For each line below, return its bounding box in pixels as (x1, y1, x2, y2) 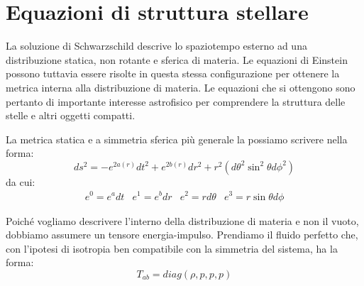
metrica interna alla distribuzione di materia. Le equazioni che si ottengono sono (6, 79, 355, 94)
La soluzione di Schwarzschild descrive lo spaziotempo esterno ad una (6, 38, 307, 53)
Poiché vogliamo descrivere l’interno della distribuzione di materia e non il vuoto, (6, 213, 359, 228)
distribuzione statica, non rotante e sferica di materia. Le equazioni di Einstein (6, 52, 348, 67)
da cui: (6, 174, 35, 189)
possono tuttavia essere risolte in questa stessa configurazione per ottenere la (6, 66, 340, 81)
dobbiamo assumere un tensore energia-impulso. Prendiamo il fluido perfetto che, (6, 227, 358, 242)
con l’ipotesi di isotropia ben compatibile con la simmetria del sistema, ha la (6, 241, 338, 255)
